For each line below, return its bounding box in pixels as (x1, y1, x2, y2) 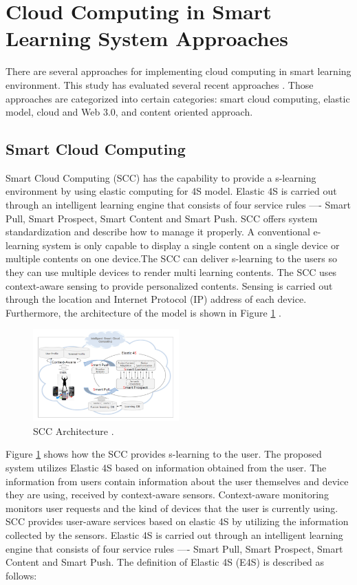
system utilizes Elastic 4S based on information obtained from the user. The (6, 460, 327, 474)
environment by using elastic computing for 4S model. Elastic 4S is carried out (6, 184, 337, 198)
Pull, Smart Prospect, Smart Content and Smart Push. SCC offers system (6, 211, 318, 225)
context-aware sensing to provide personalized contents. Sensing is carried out (6, 278, 333, 292)
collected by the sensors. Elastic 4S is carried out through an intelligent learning (6, 527, 343, 542)
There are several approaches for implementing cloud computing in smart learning (6, 64, 351, 78)
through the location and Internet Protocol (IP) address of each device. (6, 292, 307, 306)
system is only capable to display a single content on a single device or (42, 237, 340, 252)
